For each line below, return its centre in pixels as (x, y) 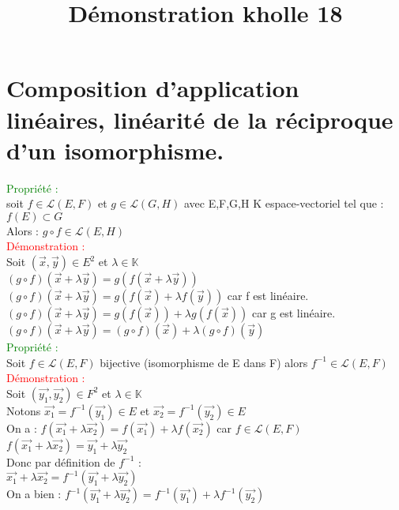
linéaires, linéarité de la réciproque (200, 119)
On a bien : (34, 494)
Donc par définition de (61, 461)
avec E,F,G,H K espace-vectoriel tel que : (284, 203)
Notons (24, 410)
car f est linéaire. (268, 296)
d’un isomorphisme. (115, 150)
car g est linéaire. (294, 313)
